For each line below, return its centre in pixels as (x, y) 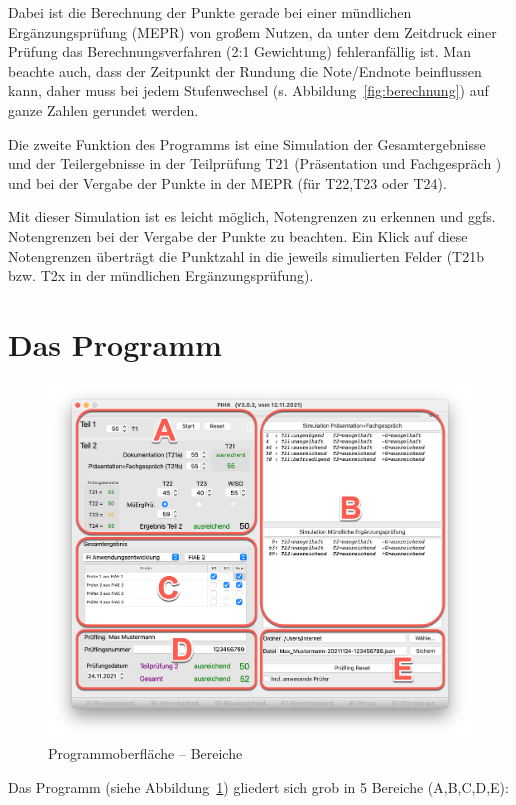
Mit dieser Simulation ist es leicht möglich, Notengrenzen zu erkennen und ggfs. (252, 216)
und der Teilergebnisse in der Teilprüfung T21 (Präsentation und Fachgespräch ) (255, 163)
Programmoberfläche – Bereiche (145, 753)
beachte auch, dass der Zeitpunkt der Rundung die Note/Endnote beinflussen (245, 70)
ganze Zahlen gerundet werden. (103, 109)
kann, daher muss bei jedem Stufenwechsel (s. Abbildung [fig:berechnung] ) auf (248, 90)
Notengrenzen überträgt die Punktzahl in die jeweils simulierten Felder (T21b (246, 255)
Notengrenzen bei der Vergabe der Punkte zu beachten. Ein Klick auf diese (238, 235)
